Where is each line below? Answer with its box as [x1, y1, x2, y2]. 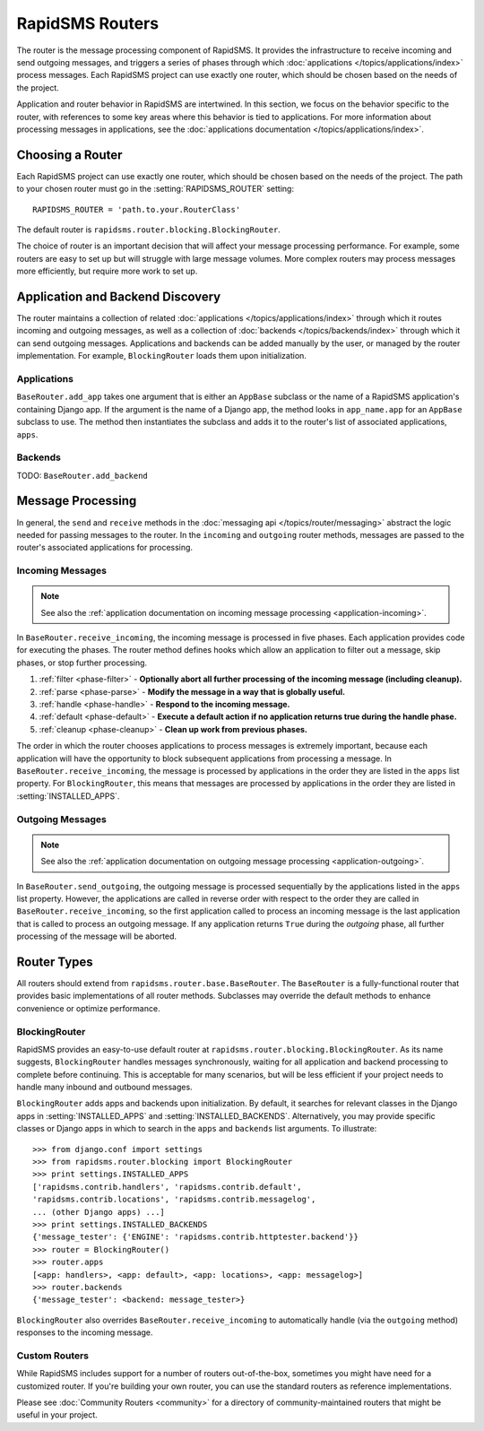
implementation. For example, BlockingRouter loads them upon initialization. [16, 351, 307, 361]
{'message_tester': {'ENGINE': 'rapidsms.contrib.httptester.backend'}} [32, 1232, 359, 1242]
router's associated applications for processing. [16, 542, 193, 553]
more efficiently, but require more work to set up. [16, 265, 198, 277]
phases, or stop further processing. [16, 657, 148, 668]
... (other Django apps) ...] [32, 1207, 166, 1217]
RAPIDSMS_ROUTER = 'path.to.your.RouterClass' [32, 204, 241, 214]
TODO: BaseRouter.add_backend [16, 470, 148, 481]
